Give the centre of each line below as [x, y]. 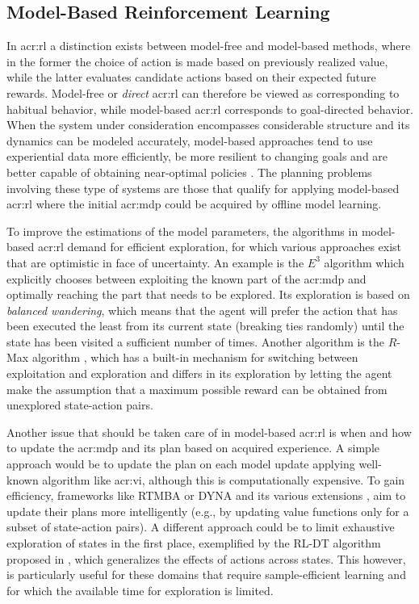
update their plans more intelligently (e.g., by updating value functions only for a [208, 511]
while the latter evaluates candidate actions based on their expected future [191, 77]
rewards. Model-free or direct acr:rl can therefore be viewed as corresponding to [203, 92]
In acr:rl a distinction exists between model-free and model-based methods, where [209, 46]
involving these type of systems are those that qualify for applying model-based [203, 188]
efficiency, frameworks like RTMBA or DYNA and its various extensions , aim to [206, 495]
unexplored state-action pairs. [80, 405]
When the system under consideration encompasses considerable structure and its [208, 125]
